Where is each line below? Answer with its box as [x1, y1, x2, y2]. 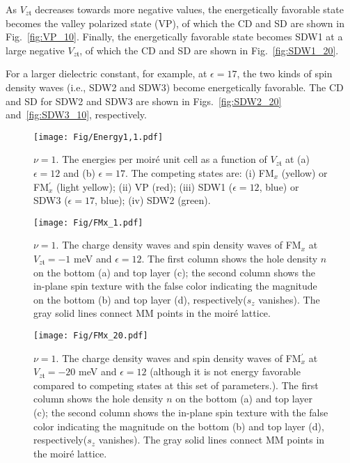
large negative [6, 42, 65, 57]
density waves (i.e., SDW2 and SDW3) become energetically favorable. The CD [6, 79, 344, 94]
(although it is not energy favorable [150, 364, 301, 379]
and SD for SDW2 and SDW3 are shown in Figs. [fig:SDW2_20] [6, 93, 282, 108]
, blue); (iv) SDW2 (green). [94, 193, 211, 207]
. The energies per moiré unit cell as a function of [56, 152, 267, 166]
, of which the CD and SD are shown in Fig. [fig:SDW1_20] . [79, 42, 339, 57]
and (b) [63, 166, 95, 180]
